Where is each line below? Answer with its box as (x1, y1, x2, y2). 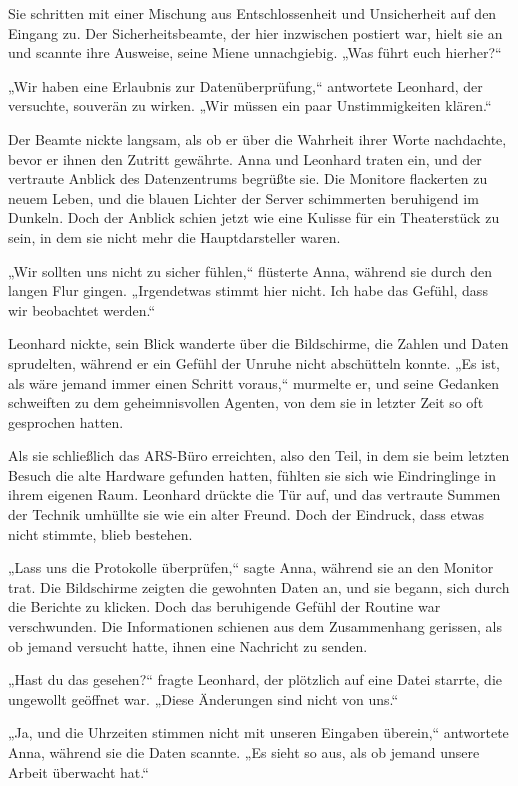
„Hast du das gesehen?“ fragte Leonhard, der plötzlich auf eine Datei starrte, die (8, 669, 502, 690)
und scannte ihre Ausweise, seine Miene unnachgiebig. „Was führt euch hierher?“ (8, 42, 502, 63)
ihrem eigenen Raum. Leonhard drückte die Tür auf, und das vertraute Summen (8, 484, 501, 505)
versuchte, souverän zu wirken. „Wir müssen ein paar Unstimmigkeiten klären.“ (8, 95, 492, 116)
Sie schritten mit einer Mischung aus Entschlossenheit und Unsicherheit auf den (8, 3, 497, 23)
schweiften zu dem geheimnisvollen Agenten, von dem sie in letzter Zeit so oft (8, 392, 484, 413)
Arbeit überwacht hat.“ (8, 761, 149, 782)
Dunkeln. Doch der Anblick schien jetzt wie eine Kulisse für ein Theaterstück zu (8, 207, 500, 228)
